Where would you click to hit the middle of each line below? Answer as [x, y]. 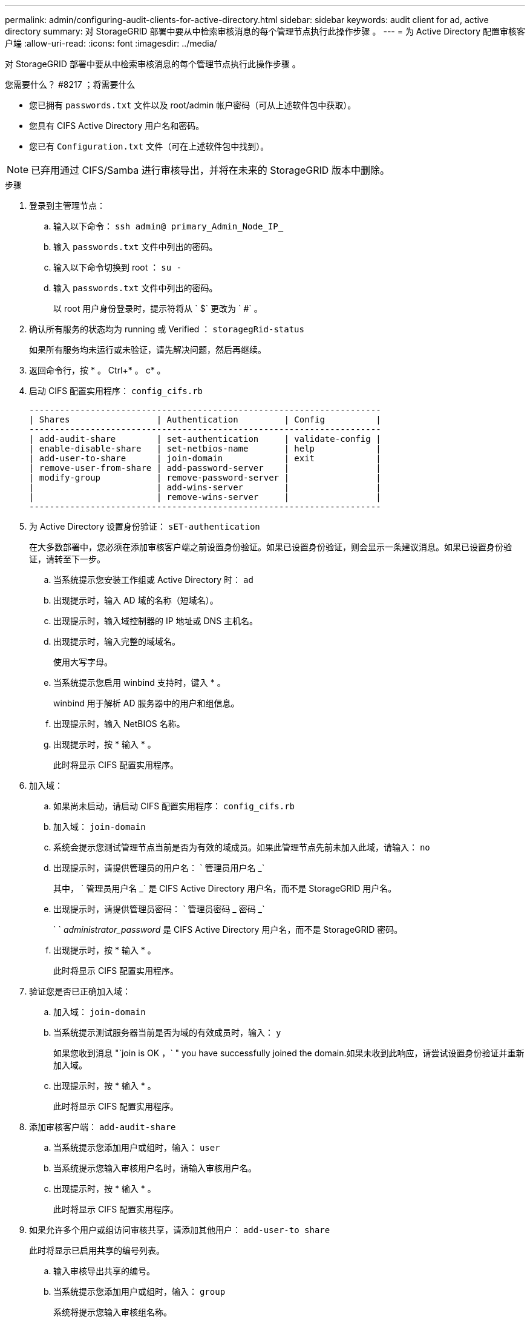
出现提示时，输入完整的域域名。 [117, 641]
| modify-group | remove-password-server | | [205, 478]
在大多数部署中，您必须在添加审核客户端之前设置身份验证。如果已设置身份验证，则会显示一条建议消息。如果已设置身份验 [270, 547]
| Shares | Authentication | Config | [205, 419]
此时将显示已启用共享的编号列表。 [97, 1250]
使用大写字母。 [83, 662]
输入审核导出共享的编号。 [104, 1271]
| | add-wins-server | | [205, 487]
